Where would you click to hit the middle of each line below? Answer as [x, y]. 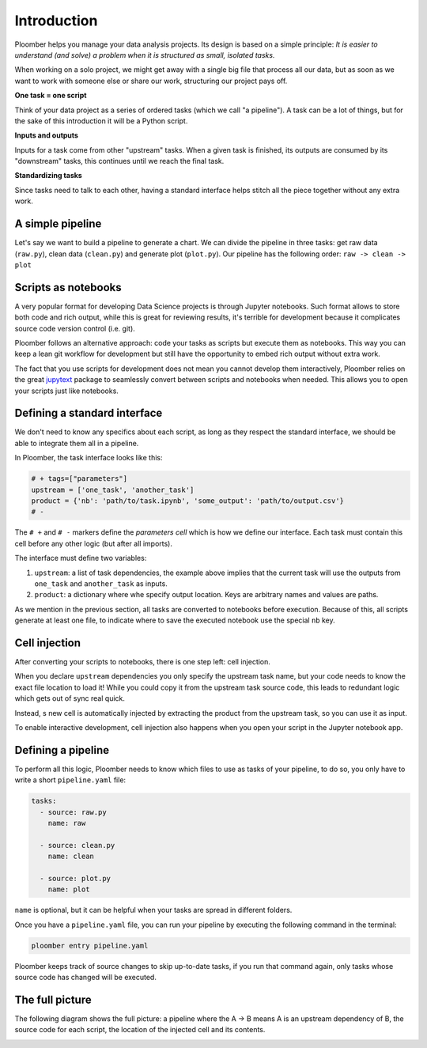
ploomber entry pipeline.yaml [90, 946]
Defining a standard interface [89, 413]
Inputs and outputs [47, 135]
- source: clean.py [77, 845]
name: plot [69, 889]
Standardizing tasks [48, 176]
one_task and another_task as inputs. [101, 583]
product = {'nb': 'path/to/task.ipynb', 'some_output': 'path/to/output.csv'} [187, 501]
